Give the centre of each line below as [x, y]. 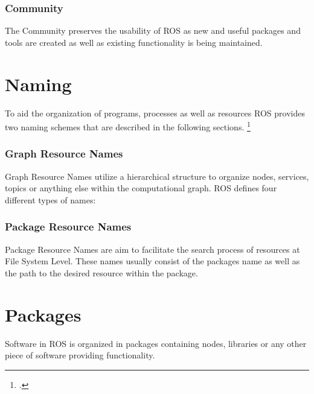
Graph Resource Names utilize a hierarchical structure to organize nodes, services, [157, 176]
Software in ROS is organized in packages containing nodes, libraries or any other [156, 343]
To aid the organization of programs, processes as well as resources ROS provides [155, 113]
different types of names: [50, 199]
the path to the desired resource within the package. [101, 272]
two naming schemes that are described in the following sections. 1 [128, 126]
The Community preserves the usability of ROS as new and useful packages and [153, 30]
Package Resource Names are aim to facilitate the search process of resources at [152, 249]
